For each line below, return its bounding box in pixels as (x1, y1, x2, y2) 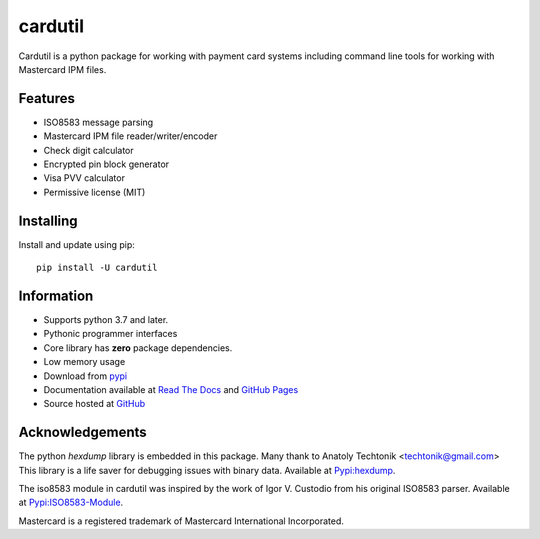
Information (18, 287, 94, 304)
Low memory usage (43, 356, 126, 368)
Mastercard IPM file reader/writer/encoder (43, 130, 218, 142)
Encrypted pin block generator (43, 158, 170, 170)
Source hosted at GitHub (43, 398, 146, 410)
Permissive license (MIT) (43, 186, 146, 198)
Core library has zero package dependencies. (43, 341, 233, 354)
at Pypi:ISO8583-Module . (18, 496, 124, 509)
